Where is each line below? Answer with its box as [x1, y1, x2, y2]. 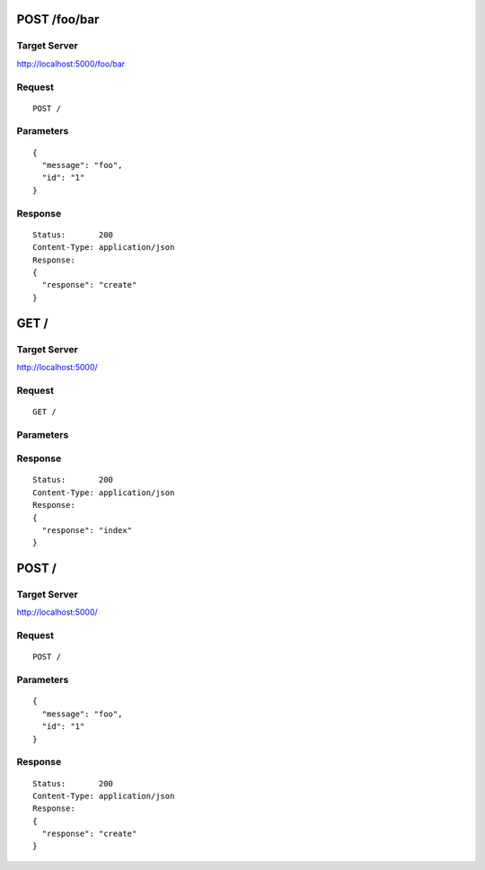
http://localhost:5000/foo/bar [16, 58, 126, 69]
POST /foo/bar [16, 12, 100, 27]
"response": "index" [41, 525, 133, 535]
